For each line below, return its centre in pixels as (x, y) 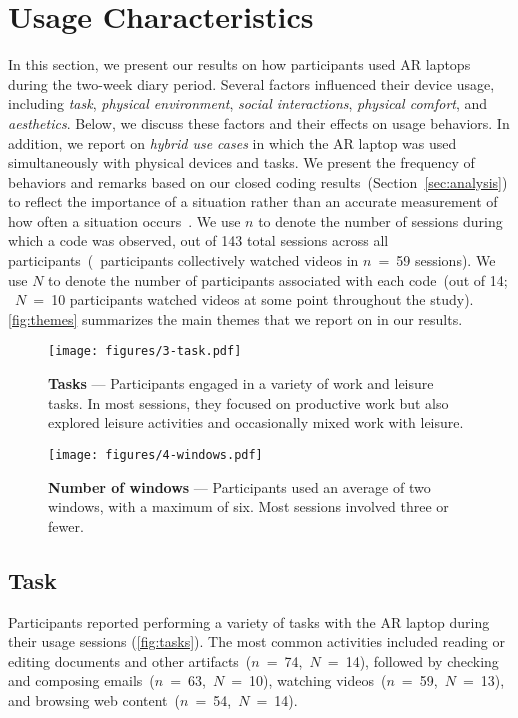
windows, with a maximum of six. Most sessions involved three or (248, 506)
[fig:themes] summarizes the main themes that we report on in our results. (235, 318)
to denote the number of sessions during (380, 220)
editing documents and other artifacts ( (130, 660)
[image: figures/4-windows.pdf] (155, 454)
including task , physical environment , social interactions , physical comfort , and (248, 103)
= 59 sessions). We (437, 260)
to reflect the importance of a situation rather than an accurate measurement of (253, 201)
